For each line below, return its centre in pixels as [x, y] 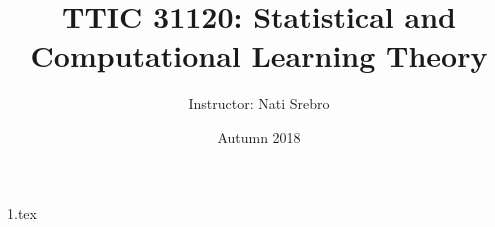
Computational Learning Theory [259, 55]
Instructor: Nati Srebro [259, 103]
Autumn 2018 [259, 136]
